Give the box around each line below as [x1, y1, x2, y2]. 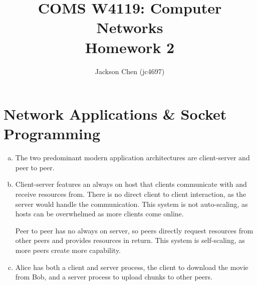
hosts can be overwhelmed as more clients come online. [15, 208, 184, 219]
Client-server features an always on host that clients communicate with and [15, 179, 247, 189]
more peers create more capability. [15, 244, 121, 255]
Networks [96, 17, 163, 38]
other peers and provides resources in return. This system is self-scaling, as [15, 235, 245, 245]
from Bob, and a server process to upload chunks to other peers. [15, 271, 212, 282]
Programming [4, 123, 100, 144]
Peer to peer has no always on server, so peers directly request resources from [15, 225, 253, 235]
